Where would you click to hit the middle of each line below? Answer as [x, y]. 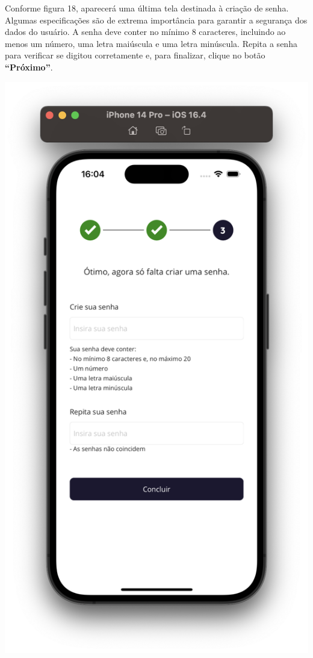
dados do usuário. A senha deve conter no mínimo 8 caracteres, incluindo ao [145, 32]
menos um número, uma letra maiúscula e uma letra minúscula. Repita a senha [151, 43]
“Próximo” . [29, 67]
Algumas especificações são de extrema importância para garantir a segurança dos [156, 20]
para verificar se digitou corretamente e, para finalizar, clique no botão [135, 55]
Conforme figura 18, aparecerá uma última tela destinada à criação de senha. [147, 8]
